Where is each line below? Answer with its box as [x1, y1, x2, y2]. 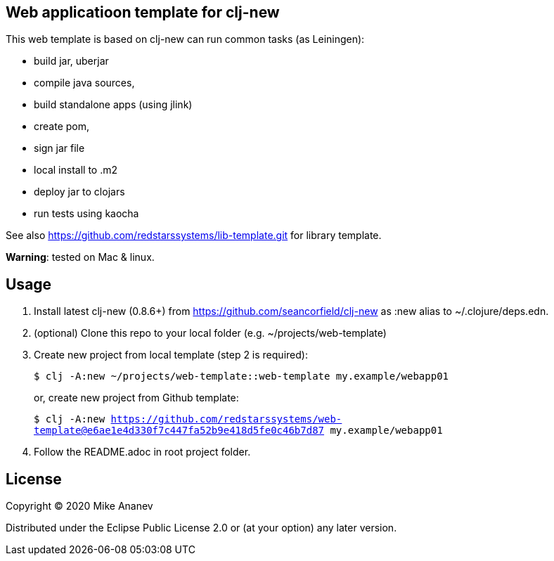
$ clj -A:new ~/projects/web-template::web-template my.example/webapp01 [34, 370, 449, 382]
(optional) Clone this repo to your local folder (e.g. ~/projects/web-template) [34, 327, 387, 340]
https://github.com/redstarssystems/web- [110, 413, 342, 425]
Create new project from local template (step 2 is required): [34, 349, 308, 361]
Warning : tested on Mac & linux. [6, 251, 155, 264]
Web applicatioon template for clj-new [6, 4, 280, 21]
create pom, [34, 120, 90, 133]
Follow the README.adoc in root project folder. [34, 446, 251, 458]
